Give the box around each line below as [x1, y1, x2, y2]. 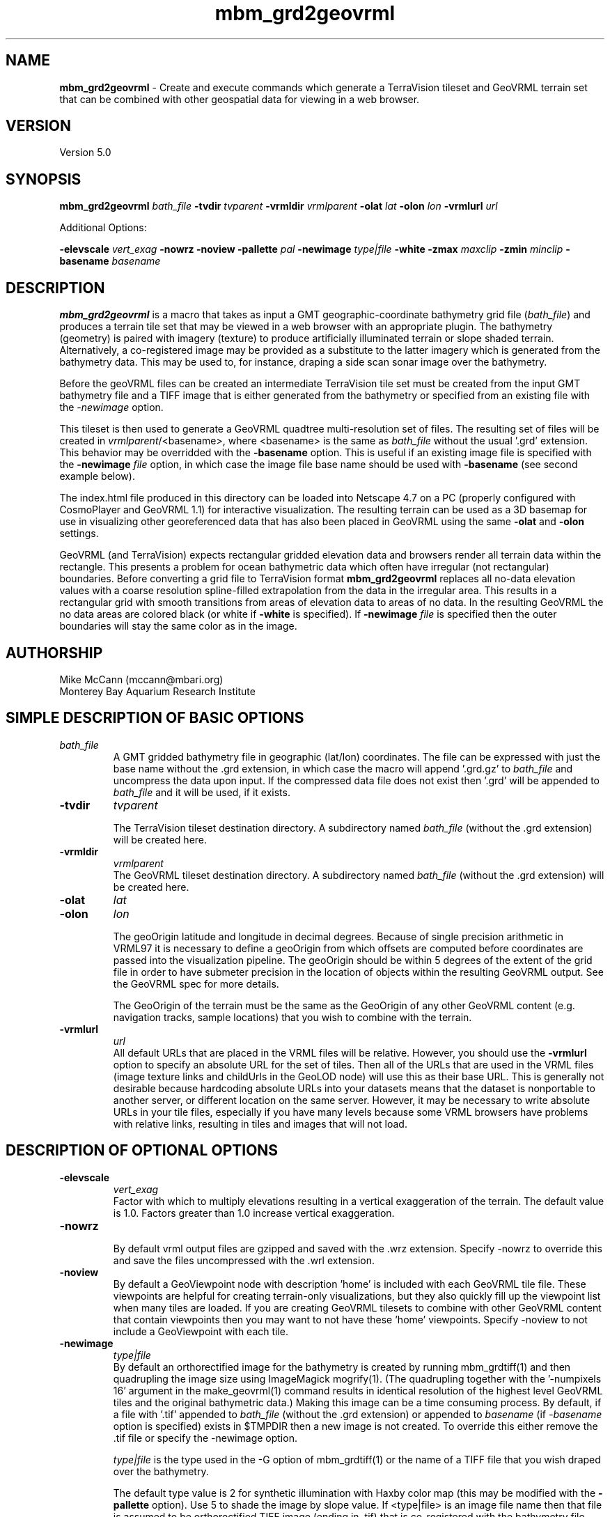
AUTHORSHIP [6, 644, 103, 662]
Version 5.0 [59, 146, 111, 159]
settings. [59, 527, 99, 540]
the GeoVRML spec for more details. [113, 977, 279, 990]
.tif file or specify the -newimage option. [113, 1431, 297, 1444]
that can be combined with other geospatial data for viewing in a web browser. [59, 93, 420, 105]
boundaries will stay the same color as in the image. [59, 620, 297, 632]
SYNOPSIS [6, 170, 81, 188]
